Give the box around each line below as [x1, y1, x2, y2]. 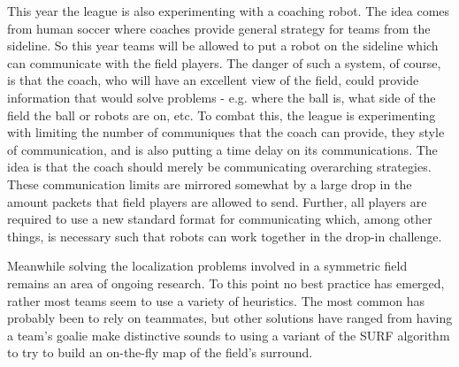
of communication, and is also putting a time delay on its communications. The [7, 140, 438, 158]
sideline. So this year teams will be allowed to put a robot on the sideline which [7, 36, 439, 55]
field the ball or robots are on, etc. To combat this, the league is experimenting [7, 105, 436, 124]
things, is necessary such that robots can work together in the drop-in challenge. [7, 226, 442, 245]
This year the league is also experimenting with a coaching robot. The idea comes [7, 2, 450, 19]
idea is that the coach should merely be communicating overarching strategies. [7, 157, 432, 176]
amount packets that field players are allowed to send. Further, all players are [7, 192, 427, 210]
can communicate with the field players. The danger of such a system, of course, [7, 53, 441, 72]
